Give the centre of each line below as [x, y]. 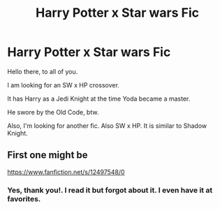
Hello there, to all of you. [43, 71]
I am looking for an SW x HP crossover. [64, 85]
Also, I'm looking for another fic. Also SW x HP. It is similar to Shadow [107, 125]
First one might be [48, 155]
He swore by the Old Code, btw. [53, 112]
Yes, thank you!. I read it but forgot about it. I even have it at [110, 190]
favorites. [24, 199]
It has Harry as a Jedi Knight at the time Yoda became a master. [99, 99]
